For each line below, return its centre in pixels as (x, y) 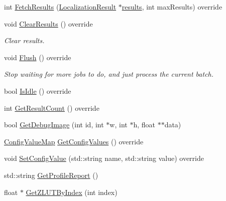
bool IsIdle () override (38, 90)
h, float (144, 125)
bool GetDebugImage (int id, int (54, 125)
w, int (119, 125)
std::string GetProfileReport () (51, 175)
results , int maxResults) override (172, 7)
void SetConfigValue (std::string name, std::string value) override (104, 158)
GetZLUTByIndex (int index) (72, 192)
